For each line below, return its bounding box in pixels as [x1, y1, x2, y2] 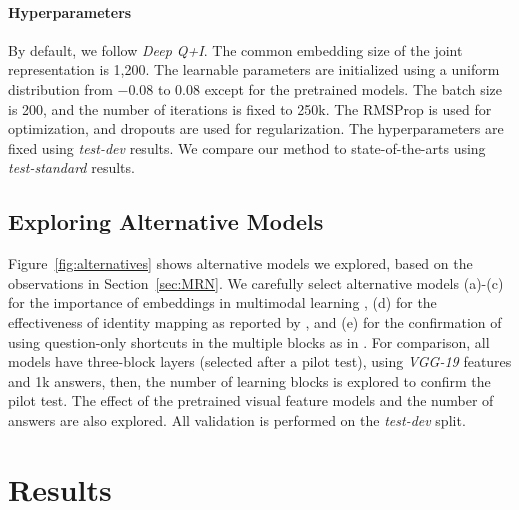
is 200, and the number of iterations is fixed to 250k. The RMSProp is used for [8, 98, 492, 119]
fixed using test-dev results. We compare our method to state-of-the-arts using [8, 137, 486, 158]
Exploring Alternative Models [8, 206, 324, 237]
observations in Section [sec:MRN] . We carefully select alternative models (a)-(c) [8, 272, 504, 293]
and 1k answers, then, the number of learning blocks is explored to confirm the [8, 370, 491, 391]
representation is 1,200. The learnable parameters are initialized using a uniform [8, 59, 500, 80]
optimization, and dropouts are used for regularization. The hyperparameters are [8, 118, 504, 139]
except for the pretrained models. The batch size [204, 78, 502, 99]
